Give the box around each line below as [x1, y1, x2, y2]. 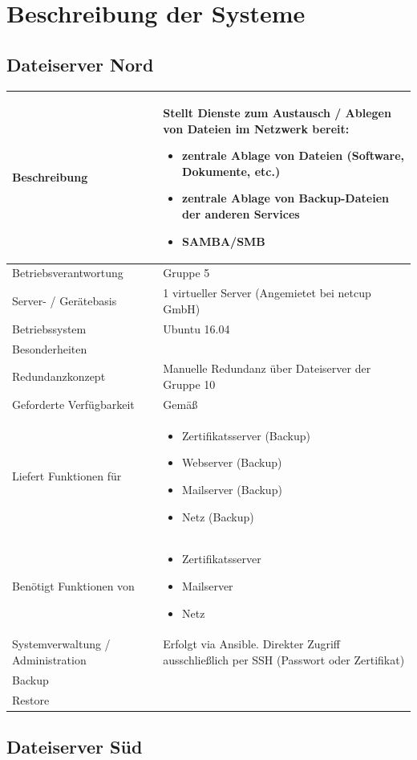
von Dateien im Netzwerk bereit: [163, 120, 350, 137]
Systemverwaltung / [12, 635, 111, 652]
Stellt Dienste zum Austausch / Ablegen [163, 104, 391, 121]
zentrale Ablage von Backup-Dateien [182, 190, 389, 206]
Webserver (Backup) [182, 454, 282, 471]
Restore [12, 691, 50, 708]
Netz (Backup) [182, 508, 254, 525]
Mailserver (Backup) [182, 480, 282, 497]
